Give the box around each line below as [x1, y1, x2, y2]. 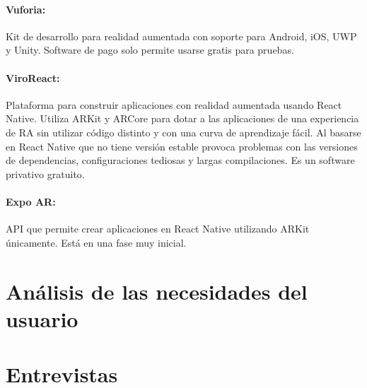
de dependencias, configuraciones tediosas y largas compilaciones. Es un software [6, 153, 355, 167]
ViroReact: [6, 70, 60, 85]
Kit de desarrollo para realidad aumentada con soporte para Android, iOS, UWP [6, 28, 357, 43]
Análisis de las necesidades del [6, 276, 308, 305]
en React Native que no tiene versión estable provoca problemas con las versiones [6, 139, 358, 153]
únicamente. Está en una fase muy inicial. [6, 235, 187, 249]
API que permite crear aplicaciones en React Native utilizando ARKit [6, 221, 310, 236]
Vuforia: [6, 1, 46, 16]
